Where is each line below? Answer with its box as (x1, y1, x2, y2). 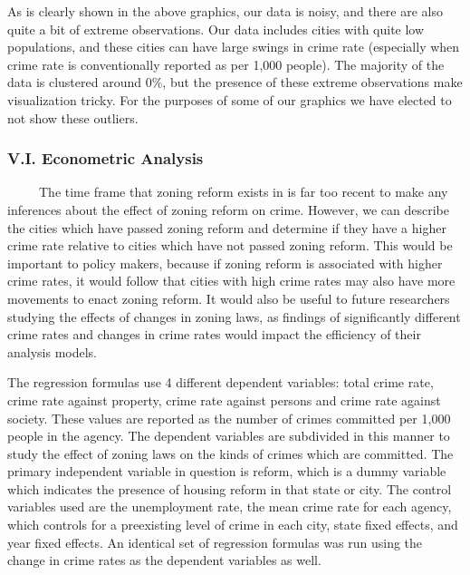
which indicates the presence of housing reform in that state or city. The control (7, 479, 452, 498)
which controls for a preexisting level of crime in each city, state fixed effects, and (7, 515, 458, 534)
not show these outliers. (7, 108, 139, 127)
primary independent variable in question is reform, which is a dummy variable (7, 462, 446, 481)
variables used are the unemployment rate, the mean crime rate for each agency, (7, 497, 452, 516)
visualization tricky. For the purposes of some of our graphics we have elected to (7, 90, 452, 109)
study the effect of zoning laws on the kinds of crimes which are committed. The (7, 443, 454, 463)
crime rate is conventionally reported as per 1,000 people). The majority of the (7, 54, 445, 73)
